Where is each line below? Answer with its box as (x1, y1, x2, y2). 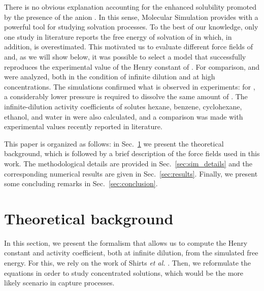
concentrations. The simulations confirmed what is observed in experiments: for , (4, 81, 255, 92)
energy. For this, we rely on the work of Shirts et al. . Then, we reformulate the (4, 257, 251, 268)
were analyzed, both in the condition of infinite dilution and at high (4, 71, 215, 82)
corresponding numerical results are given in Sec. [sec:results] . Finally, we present (4, 168, 258, 179)
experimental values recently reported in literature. (4, 121, 162, 132)
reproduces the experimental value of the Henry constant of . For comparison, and (4, 61, 260, 72)
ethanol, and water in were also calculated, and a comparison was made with (4, 111, 243, 122)
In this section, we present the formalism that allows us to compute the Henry (4, 237, 248, 248)
